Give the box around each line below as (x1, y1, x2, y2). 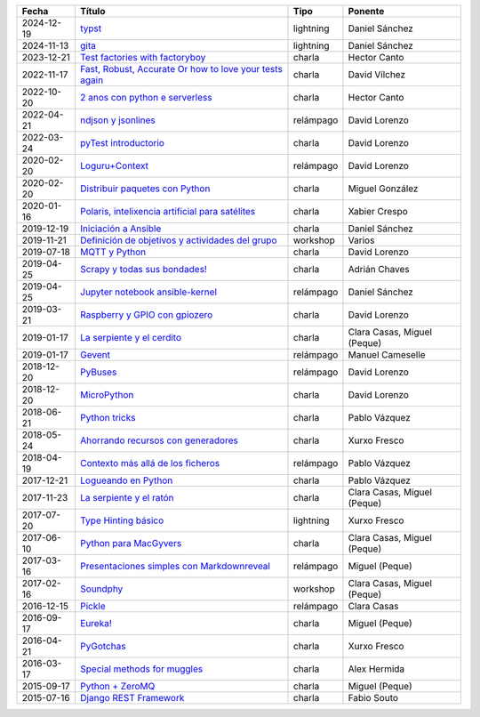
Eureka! (80, 617, 113, 629)
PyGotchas (80, 640, 126, 652)
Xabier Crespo (348, 205, 408, 217)
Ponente (348, 5, 385, 17)
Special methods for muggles (80, 663, 204, 675)
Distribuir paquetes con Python (80, 182, 211, 195)
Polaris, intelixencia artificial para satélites (80, 205, 256, 217)
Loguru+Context (80, 160, 148, 172)
